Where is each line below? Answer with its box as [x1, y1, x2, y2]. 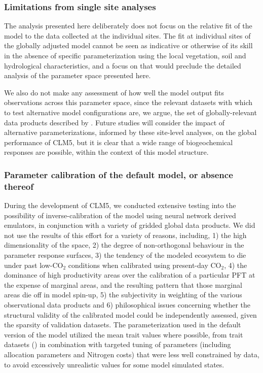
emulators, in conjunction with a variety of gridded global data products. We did [4, 220, 255, 230]
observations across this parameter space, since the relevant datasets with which [4, 97, 253, 108]
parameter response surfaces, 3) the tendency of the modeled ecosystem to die [4, 250, 246, 260]
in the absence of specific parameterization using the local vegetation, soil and [4, 50, 246, 60]
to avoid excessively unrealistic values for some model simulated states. [4, 359, 224, 369]
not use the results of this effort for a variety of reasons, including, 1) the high [4, 229, 247, 240]
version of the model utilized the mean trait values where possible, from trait [4, 329, 243, 340]
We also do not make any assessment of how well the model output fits [4, 87, 224, 97]
